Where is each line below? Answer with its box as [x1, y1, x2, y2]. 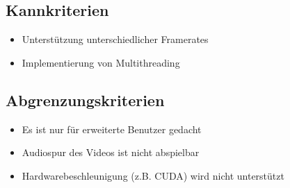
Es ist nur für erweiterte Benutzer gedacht [22, 121, 202, 136]
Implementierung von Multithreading [22, 55, 180, 69]
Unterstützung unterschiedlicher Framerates [22, 32, 209, 46]
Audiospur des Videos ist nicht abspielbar [22, 145, 200, 160]
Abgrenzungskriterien [6, 89, 165, 110]
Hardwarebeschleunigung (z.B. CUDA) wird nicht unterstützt [22, 168, 284, 182]
